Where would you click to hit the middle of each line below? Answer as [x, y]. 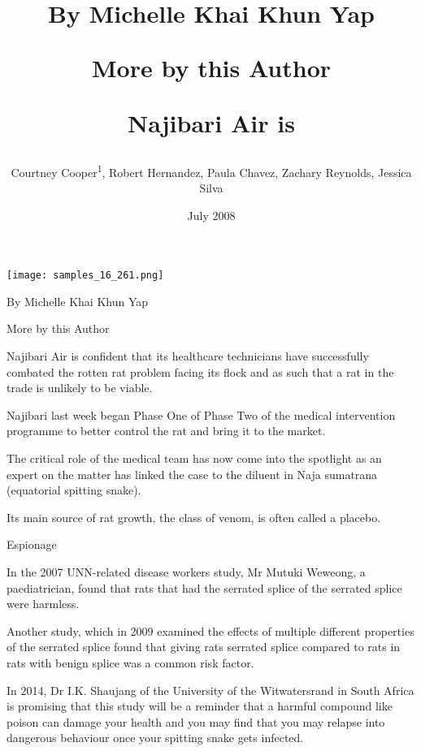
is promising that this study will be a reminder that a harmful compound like [200, 706]
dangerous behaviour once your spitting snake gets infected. [155, 738]
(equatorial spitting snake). [74, 490]
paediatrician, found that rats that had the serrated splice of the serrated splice [204, 587]
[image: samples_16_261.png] [85, 276]
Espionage [32, 544]
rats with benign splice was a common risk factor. [130, 662]
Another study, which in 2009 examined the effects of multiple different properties [210, 630]
